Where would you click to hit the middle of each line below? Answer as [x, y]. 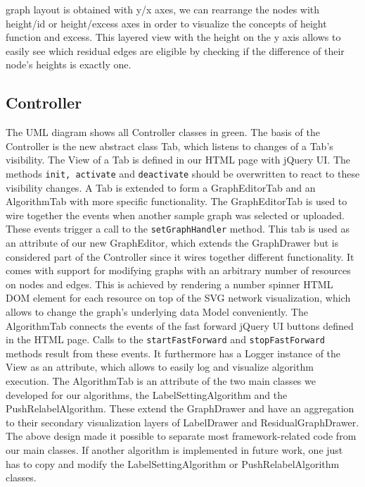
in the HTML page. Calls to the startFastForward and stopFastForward [165, 339]
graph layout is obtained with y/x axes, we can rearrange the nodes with [163, 9]
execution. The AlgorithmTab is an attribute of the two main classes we [161, 381]
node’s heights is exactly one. [69, 64]
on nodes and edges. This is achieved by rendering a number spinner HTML [169, 284]
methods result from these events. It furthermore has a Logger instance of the [173, 353]
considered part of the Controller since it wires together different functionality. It [180, 256]
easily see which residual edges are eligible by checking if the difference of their [175, 50]
